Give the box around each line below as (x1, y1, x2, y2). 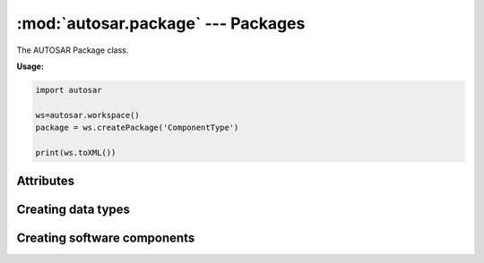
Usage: (16, 61, 45, 72)
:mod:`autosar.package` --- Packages (16, 13, 306, 33)
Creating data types (16, 202, 130, 217)
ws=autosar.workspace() (35, 110, 141, 120)
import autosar (35, 85, 102, 95)
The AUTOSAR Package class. (16, 45, 129, 55)
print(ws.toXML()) (35, 148, 117, 157)
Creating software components (16, 231, 195, 246)
